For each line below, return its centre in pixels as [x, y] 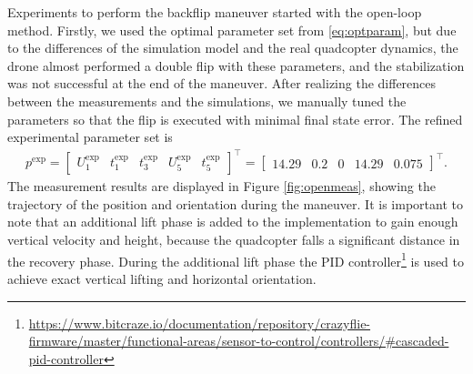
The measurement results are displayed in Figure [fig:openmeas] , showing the [221, 186]
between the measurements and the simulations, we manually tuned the [207, 101]
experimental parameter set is [90, 137]
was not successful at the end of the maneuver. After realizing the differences [222, 83]
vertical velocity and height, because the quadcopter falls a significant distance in [234, 240]
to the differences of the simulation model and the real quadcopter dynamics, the [233, 48]
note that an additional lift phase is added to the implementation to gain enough [233, 222]
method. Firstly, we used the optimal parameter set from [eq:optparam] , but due [232, 30]
